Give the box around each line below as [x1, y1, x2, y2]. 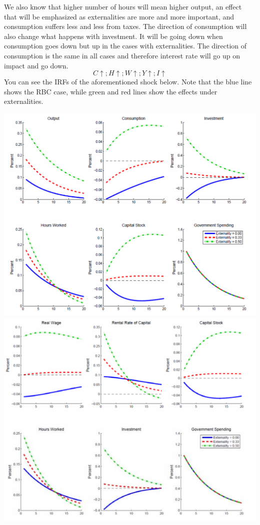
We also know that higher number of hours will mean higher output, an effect [4, 1, 242, 11]
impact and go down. [4, 60, 68, 70]
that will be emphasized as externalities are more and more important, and [4, 11, 234, 21]
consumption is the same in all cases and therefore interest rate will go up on [4, 50, 240, 60]
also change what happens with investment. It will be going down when [4, 30, 223, 41]
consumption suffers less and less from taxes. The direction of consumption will [4, 21, 247, 31]
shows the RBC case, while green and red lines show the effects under [4, 86, 217, 96]
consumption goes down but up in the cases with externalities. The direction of [4, 40, 247, 51]
